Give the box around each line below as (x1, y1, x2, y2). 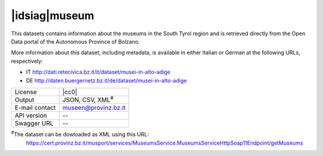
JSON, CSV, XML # (62, 94, 114, 104)
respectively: (11, 57, 43, 65)
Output (14, 96, 35, 104)
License (14, 87, 37, 96)
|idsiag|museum (11, 9, 95, 22)
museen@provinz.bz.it (62, 103, 126, 112)
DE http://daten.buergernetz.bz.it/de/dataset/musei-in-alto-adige (26, 77, 187, 84)
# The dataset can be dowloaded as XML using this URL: (11, 130, 149, 138)
